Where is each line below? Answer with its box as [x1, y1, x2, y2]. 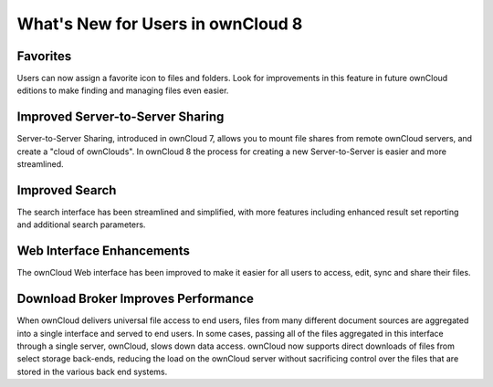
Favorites [16, 48, 72, 64]
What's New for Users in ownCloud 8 [16, 14, 303, 34]
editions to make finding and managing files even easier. [16, 85, 229, 96]
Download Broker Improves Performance [16, 291, 255, 307]
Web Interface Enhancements [16, 243, 191, 259]
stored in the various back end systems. [16, 366, 168, 377]
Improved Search [16, 183, 117, 198]
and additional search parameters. [16, 219, 146, 230]
